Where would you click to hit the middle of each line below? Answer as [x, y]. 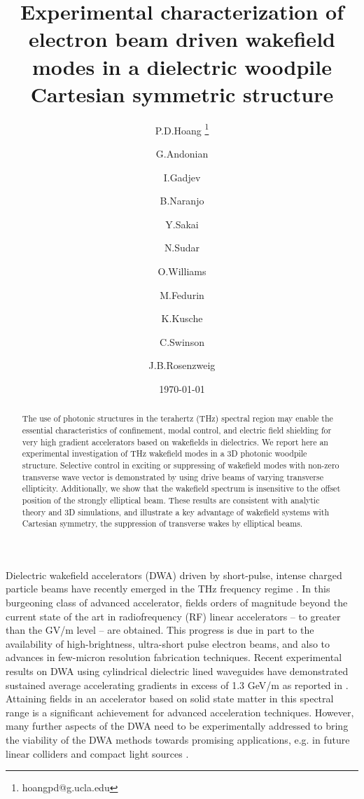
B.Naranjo [182, 201]
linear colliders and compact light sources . [97, 753]
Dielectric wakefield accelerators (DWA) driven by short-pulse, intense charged [174, 575]
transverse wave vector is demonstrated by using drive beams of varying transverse [173, 477]
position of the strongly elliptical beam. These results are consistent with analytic [171, 500]
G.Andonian [182, 153]
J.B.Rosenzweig [182, 365]
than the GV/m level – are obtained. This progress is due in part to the [160, 630]
